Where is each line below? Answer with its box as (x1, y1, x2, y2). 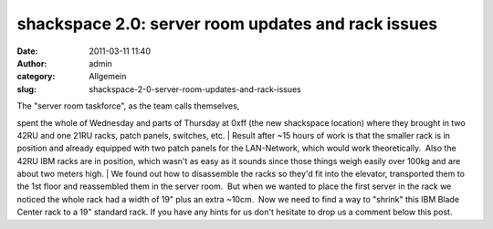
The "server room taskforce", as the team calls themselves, (16, 100, 240, 111)
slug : (16, 83, 37, 95)
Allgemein (89, 71, 127, 82)
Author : (16, 57, 47, 68)
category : (16, 71, 56, 82)
